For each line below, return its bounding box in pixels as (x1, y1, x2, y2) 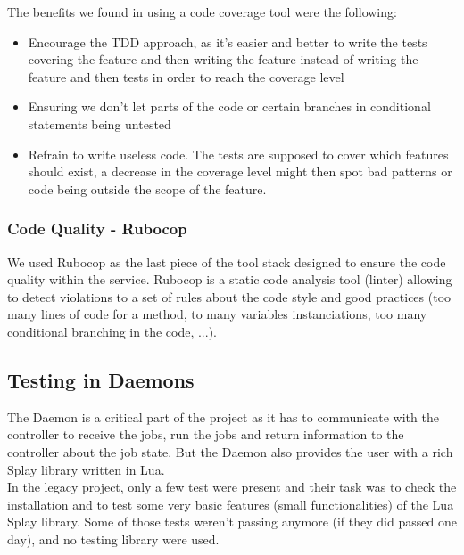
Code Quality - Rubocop (7, 217, 187, 240)
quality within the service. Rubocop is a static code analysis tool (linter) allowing (7, 270, 452, 289)
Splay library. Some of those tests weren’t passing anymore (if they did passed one (7, 512, 457, 531)
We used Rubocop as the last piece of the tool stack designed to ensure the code (7, 252, 446, 271)
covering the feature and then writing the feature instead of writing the (28, 50, 418, 69)
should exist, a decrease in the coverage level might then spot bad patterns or (28, 162, 452, 181)
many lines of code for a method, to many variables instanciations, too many (7, 305, 427, 323)
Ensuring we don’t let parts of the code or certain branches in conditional (28, 97, 431, 116)
